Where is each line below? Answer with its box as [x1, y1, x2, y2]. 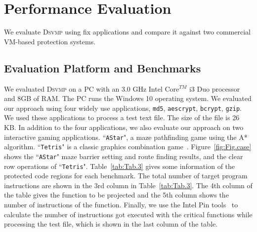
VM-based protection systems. [4, 36, 96, 46]
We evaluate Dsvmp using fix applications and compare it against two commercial [4, 27, 251, 37]
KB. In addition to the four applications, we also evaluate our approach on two [4, 122, 244, 132]
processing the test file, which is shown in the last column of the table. [4, 219, 218, 229]
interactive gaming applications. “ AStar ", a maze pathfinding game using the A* [4, 132, 248, 142]
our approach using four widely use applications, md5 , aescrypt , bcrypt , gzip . [4, 102, 242, 113]
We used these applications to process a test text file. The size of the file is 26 [4, 112, 240, 123]
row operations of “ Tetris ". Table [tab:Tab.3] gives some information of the [4, 161, 235, 171]
